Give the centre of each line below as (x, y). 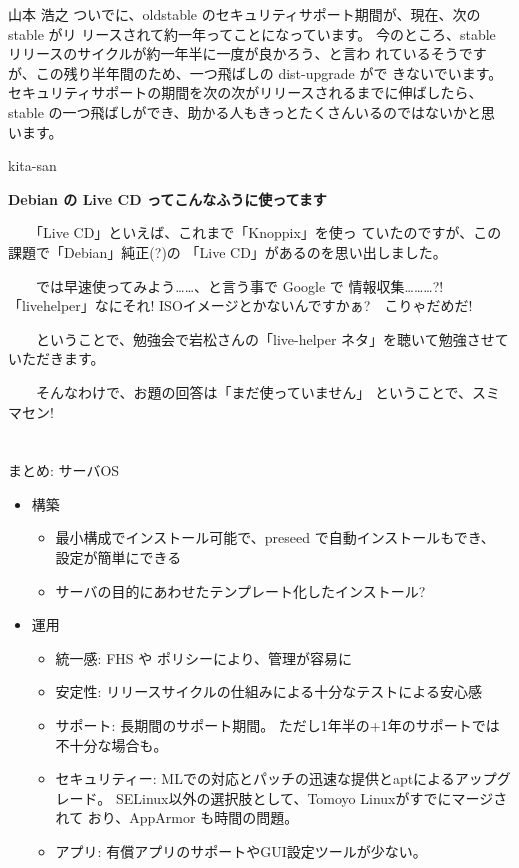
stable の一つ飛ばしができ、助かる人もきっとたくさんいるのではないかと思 (251, 111)
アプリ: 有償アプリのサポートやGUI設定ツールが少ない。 (241, 851)
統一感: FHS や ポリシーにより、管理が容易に (204, 657)
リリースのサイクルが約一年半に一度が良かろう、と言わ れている (219, 53)
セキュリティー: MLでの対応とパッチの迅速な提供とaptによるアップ (276, 778)
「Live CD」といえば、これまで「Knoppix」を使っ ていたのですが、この (268, 232)
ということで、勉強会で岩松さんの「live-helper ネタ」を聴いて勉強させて (272, 338)
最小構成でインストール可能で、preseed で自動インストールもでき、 (275, 537)
